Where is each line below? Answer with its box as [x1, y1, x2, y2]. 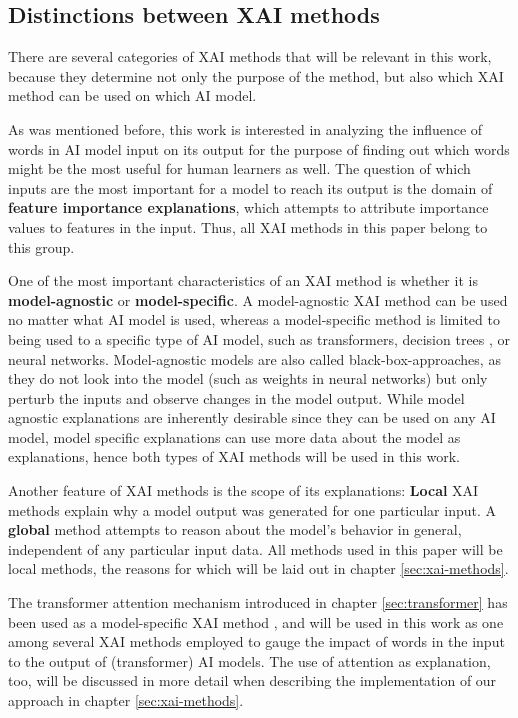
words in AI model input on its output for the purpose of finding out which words [8, 138, 510, 159]
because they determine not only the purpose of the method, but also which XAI [8, 65, 504, 86]
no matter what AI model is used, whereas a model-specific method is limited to [8, 309, 500, 330]
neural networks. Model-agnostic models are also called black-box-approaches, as [8, 348, 501, 369]
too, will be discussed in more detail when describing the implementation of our [8, 670, 497, 691]
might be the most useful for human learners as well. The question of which [8, 158, 471, 179]
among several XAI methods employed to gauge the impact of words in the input [8, 631, 505, 652]
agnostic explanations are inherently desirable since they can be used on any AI [8, 407, 496, 428]
